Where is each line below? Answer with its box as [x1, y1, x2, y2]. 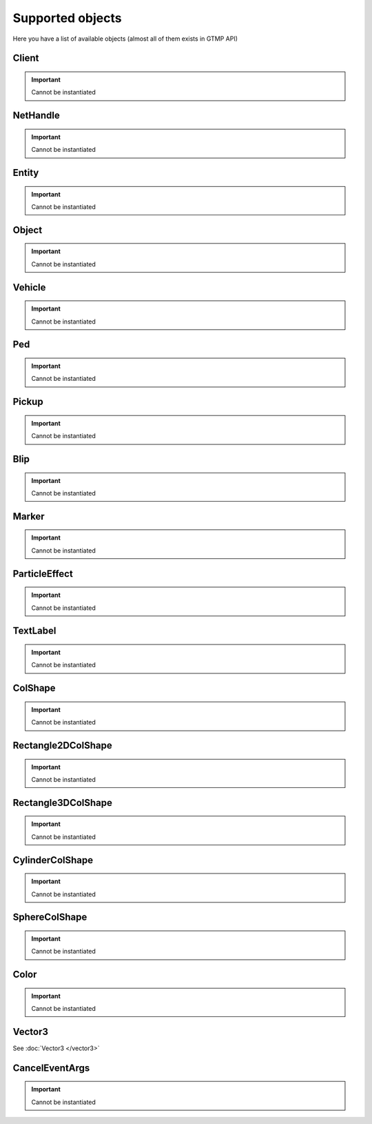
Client [12, 52, 39, 64]
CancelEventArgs [12, 1062, 90, 1074]
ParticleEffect [12, 568, 74, 580]
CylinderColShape [12, 854, 93, 866]
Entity [12, 166, 39, 179]
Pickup [12, 396, 44, 408]
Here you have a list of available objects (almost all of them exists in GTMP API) [12, 34, 238, 43]
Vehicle [12, 282, 46, 293]
